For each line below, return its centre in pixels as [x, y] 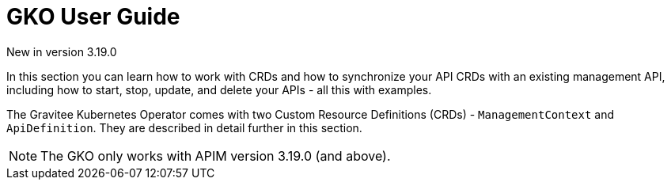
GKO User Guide [93, 17]
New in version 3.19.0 [62, 51]
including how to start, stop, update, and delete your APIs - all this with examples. [219, 89]
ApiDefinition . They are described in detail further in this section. [184, 127]
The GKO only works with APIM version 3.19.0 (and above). [216, 156]
